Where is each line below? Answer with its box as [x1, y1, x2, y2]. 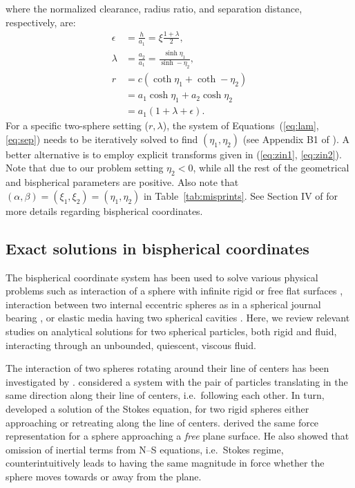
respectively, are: [6, 15, 76, 29]
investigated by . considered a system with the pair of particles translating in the [6, 374, 348, 388]
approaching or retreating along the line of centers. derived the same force [6, 415, 319, 429]
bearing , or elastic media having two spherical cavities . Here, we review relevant [6, 310, 350, 325]
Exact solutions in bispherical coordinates [6, 237, 309, 259]
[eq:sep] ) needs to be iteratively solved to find [6, 131, 198, 146]
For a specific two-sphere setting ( [6, 118, 148, 133]
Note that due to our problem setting [6, 160, 164, 175]
